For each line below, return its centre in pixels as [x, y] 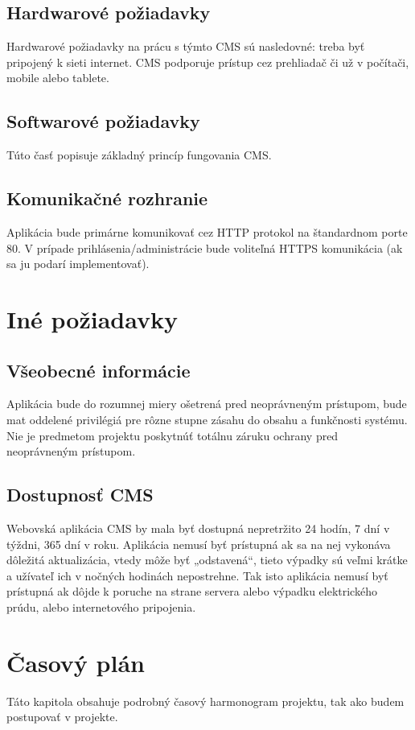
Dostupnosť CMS [80, 495]
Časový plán [76, 662]
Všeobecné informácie [99, 370]
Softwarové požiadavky [103, 121]
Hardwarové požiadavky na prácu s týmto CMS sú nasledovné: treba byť [186, 46]
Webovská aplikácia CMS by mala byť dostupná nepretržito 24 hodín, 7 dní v [198, 528]
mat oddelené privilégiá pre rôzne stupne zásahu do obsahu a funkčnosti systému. [207, 419]
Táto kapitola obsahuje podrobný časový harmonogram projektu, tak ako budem [205, 701]
